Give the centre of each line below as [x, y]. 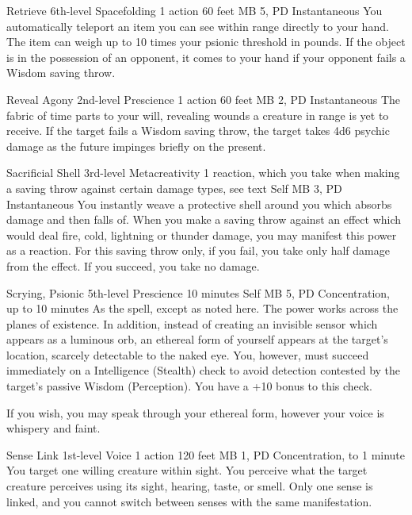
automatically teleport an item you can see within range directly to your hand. [198, 26]
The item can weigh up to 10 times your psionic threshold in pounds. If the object [206, 42]
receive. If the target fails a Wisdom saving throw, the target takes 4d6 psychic [198, 131]
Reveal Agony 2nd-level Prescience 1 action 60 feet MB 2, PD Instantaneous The [204, 99]
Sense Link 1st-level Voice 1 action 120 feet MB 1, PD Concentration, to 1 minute [206, 454]
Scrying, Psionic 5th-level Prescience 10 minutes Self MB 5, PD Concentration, [198, 292]
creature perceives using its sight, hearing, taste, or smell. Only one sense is [190, 486]
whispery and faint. [53, 428]
